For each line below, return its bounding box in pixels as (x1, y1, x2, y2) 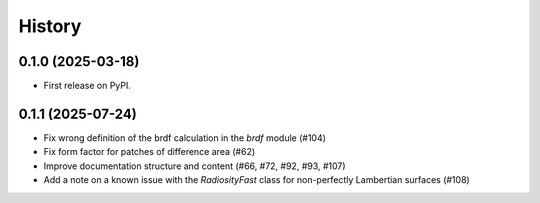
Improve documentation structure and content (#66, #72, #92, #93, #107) (43, 160, 346, 172)
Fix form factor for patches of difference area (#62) (43, 146, 256, 158)
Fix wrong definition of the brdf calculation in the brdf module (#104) (43, 131, 327, 144)
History (18, 15, 82, 37)
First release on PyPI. (43, 80, 132, 92)
